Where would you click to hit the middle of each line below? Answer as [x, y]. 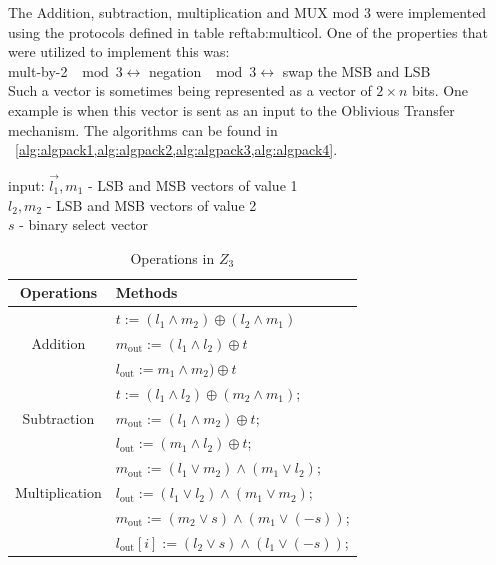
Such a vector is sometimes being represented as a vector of [190, 90]
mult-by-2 [38, 70]
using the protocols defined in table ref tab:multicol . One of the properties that [248, 31]
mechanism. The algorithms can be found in [143, 129]
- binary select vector [84, 224]
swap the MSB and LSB [356, 70]
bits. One [440, 90]
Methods [146, 292]
